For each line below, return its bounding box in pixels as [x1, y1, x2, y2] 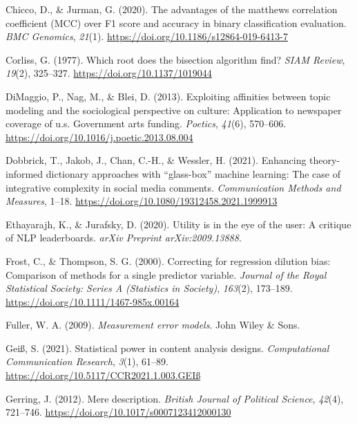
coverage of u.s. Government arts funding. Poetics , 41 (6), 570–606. [6, 116, 287, 131]
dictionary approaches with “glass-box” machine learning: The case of [46, 166, 341, 181]
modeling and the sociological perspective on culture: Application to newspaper [6, 102, 342, 117]
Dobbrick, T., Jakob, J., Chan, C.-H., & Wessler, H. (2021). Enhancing [6, 153, 307, 167]
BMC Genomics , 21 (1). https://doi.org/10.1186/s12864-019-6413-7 [6, 29, 288, 44]
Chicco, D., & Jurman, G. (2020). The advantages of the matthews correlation [6, 2, 338, 16]
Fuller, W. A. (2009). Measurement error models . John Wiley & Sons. [6, 317, 300, 332]
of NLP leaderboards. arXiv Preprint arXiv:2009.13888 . [6, 230, 242, 245]
